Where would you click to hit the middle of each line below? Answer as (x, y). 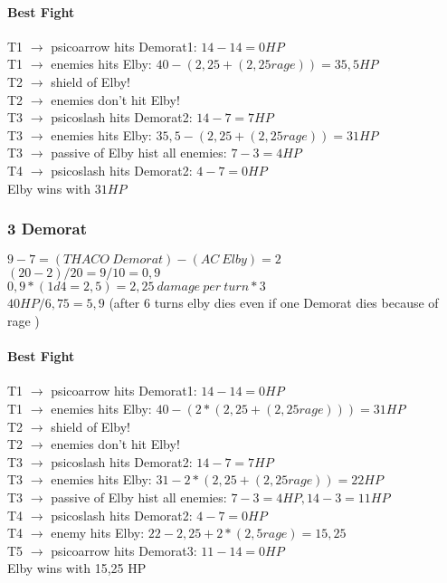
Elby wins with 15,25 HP (77, 568)
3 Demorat (48, 229)
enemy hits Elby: (98, 533)
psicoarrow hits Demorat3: (124, 550)
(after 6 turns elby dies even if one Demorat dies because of (274, 303)
